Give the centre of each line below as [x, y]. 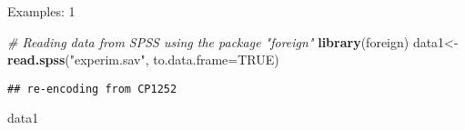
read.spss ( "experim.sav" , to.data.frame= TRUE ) [143, 60]
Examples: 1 [41, 11]
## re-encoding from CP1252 [92, 89]
